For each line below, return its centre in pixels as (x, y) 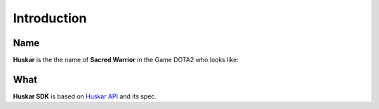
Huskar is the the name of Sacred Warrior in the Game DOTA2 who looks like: (126, 60)
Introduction (50, 18)
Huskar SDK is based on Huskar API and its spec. (85, 96)
